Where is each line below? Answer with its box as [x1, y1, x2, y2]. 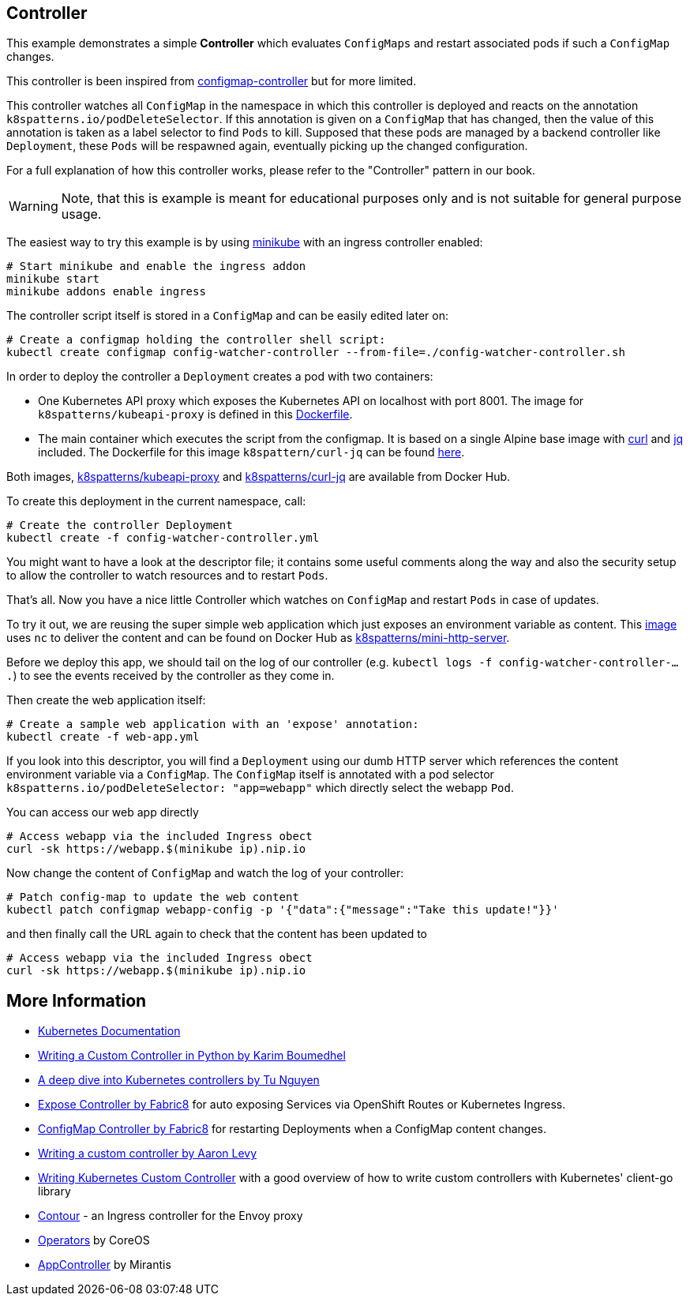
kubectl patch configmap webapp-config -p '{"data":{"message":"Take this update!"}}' [6, 903, 559, 917]
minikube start [6, 272, 100, 286]
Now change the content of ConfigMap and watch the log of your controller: [6, 866, 404, 880]
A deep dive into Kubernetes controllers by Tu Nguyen [38, 1073, 320, 1087]
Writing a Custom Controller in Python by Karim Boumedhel [38, 1049, 346, 1063]
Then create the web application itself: [6, 693, 206, 707]
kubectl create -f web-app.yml [6, 730, 200, 744]
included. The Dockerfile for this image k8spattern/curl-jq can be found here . [38, 445, 465, 460]
